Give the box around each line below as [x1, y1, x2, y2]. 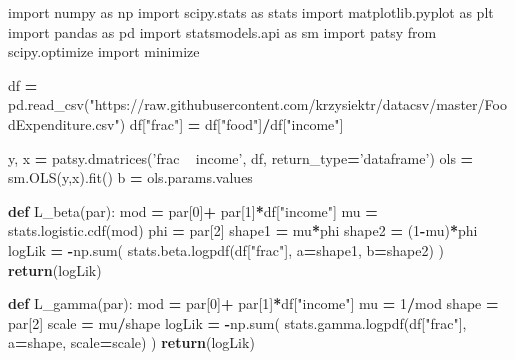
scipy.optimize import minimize [8, 41, 200, 62]
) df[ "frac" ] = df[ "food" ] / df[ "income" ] [119, 113, 344, 134]
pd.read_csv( [8, 94, 90, 115]
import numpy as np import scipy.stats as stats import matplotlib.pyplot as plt [8, 2, 494, 22]
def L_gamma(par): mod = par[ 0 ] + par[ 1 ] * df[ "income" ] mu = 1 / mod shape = [8, 293, 499, 314]
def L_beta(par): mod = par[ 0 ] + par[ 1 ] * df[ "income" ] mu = [8, 200, 378, 221]
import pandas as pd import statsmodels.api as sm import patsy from [8, 21, 437, 42]
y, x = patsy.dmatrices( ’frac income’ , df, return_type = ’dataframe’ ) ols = [8, 147, 474, 168]
